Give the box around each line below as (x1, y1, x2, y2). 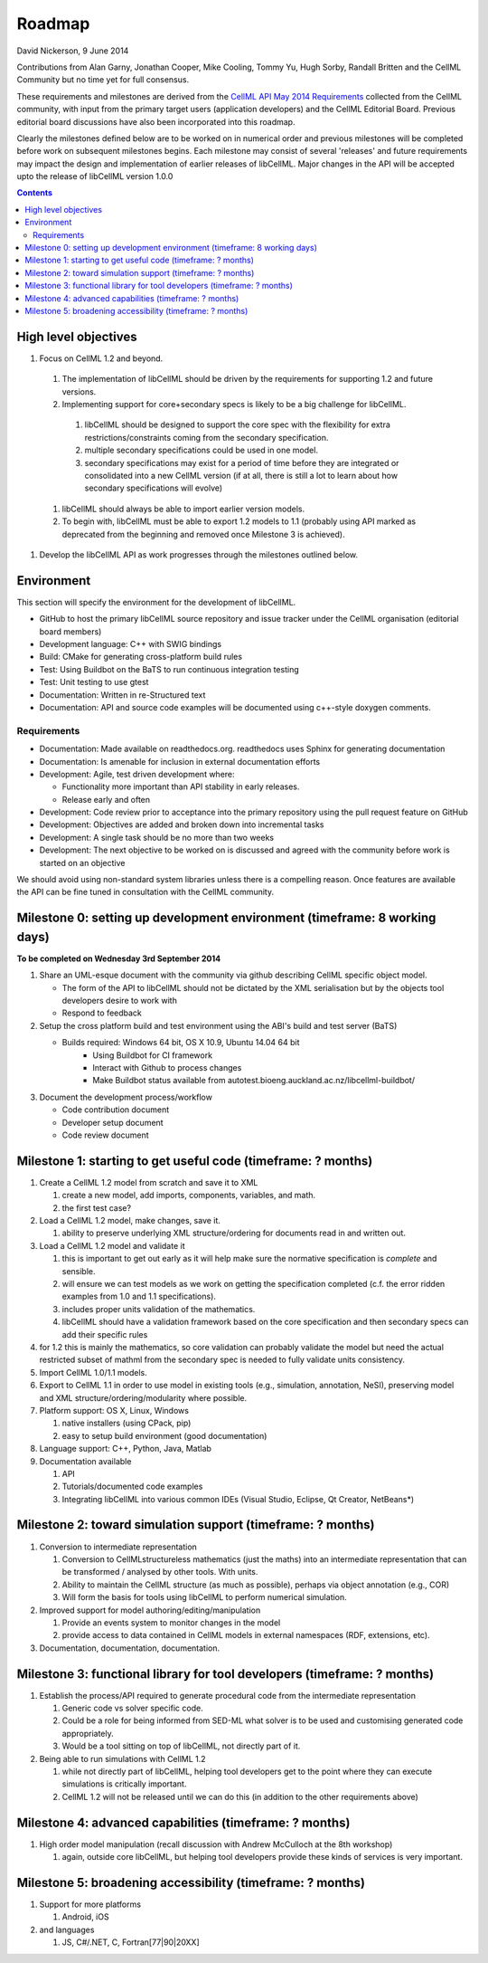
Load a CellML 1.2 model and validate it (39, 1240, 185, 1251)
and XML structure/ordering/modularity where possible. (39, 1392, 248, 1403)
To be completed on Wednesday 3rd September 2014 (16, 953, 221, 964)
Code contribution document (61, 1104, 170, 1115)
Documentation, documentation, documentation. (39, 1643, 221, 1653)
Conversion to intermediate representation (39, 1541, 198, 1552)
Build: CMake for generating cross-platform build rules (39, 652, 243, 662)
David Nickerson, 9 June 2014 (16, 45, 129, 56)
